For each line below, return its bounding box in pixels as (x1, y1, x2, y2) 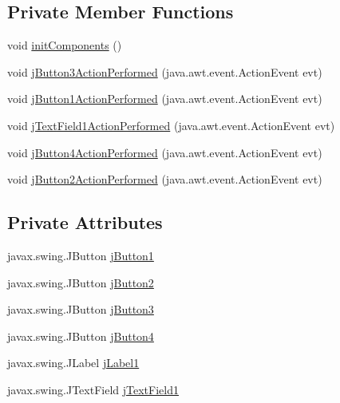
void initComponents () (7, 37, 122, 53)
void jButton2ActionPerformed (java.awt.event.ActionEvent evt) (7, 171, 322, 188)
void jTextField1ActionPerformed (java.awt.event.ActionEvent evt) (7, 117, 335, 133)
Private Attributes (7, 210, 163, 235)
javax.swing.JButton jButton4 (7, 327, 154, 344)
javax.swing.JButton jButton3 (7, 301, 154, 318)
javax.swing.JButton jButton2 (7, 274, 154, 290)
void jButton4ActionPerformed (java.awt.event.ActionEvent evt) (7, 144, 322, 160)
